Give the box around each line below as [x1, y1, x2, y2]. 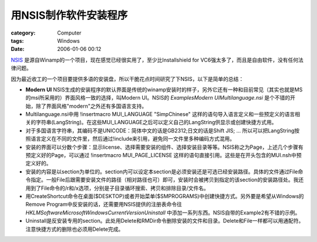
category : [11, 29, 36, 36]
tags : [11, 37, 24, 44]
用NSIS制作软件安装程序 [11, 9, 128, 22]
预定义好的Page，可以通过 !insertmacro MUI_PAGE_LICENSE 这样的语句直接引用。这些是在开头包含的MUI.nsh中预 [25, 152, 302, 159]
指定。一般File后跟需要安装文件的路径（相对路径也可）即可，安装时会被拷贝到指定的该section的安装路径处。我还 [30, 176, 304, 183]
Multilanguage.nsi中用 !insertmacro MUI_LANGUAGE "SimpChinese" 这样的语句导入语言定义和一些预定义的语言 [25, 111, 295, 118]
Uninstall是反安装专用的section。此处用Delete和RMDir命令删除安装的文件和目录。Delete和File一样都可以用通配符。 [25, 217, 304, 224]
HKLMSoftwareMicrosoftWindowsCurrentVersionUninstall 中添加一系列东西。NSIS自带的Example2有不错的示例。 [25, 209, 301, 216]
